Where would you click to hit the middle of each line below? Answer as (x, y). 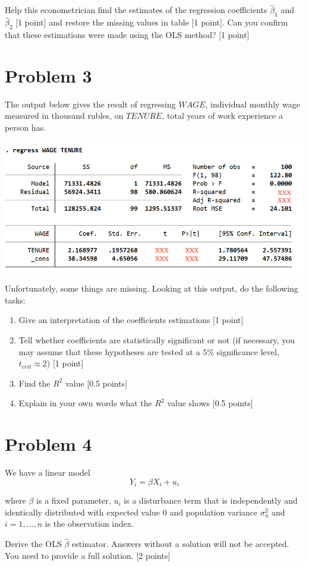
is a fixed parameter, (74, 500)
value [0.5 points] (97, 383)
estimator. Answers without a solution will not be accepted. (180, 544)
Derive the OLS (33, 544)
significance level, (248, 351)
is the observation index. (89, 524)
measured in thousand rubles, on (64, 116)
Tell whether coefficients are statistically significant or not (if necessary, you (157, 340)
